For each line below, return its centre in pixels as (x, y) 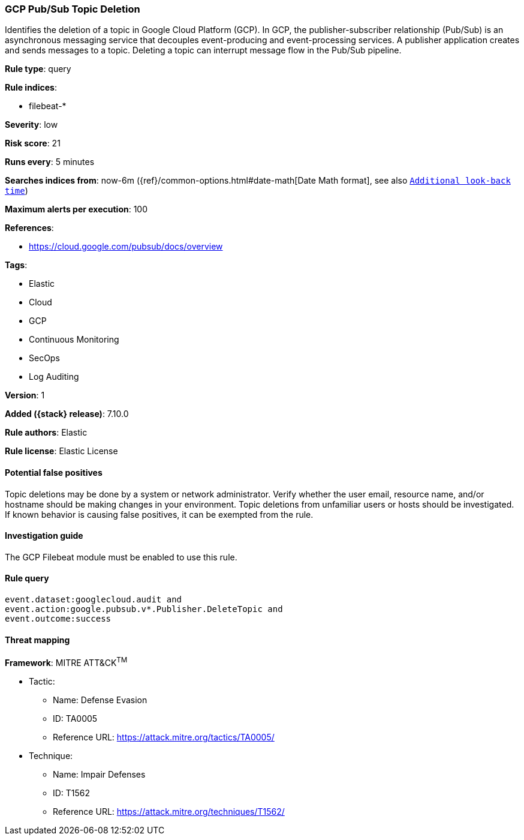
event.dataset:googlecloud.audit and (94, 600)
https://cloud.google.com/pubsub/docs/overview (126, 247)
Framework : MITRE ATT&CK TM (66, 662)
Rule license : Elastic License (61, 451)
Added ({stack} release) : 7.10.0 (67, 414)
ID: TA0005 (75, 718)
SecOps (44, 358)
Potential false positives (54, 472)
